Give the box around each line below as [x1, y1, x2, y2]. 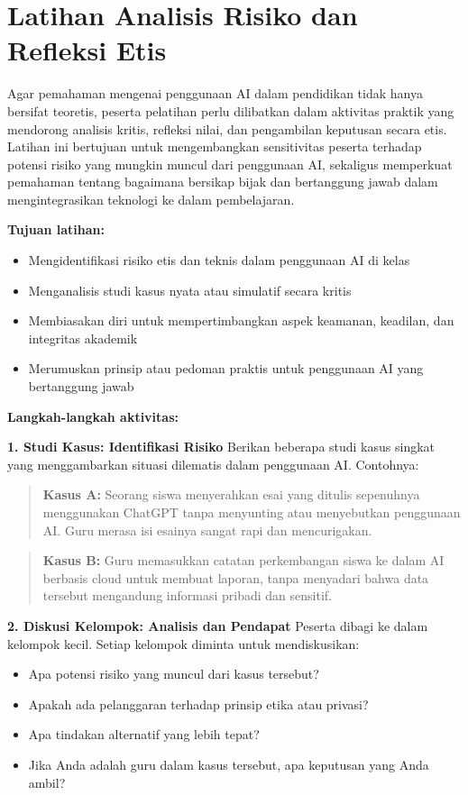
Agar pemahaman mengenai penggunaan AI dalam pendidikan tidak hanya [7, 84, 423, 103]
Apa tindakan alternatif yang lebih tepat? [28, 725, 260, 744]
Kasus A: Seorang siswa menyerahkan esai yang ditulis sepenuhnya [42, 485, 420, 504]
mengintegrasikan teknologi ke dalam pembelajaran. [7, 189, 295, 208]
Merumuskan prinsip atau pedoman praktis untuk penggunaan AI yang [28, 359, 424, 378]
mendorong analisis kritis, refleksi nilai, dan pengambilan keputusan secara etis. [7, 119, 447, 138]
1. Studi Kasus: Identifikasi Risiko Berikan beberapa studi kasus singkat [7, 437, 436, 456]
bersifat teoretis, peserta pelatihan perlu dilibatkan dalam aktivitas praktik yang [7, 101, 454, 120]
